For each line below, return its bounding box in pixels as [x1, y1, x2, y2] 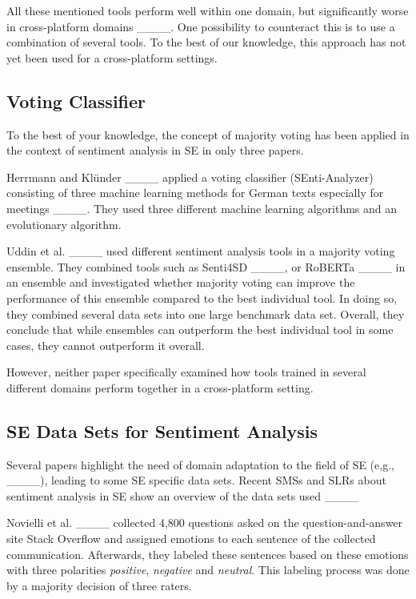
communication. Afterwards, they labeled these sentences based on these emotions [6, 545, 409, 562]
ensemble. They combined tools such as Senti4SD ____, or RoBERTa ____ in [6, 258, 406, 275]
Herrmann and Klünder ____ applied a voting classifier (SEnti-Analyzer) [6, 168, 374, 185]
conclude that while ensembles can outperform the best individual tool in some [6, 321, 394, 338]
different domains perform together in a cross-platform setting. [6, 379, 314, 396]
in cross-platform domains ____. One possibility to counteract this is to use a [6, 18, 395, 34]
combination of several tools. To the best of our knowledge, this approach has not [6, 34, 406, 50]
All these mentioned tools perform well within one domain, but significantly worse [6, 2, 409, 18]
